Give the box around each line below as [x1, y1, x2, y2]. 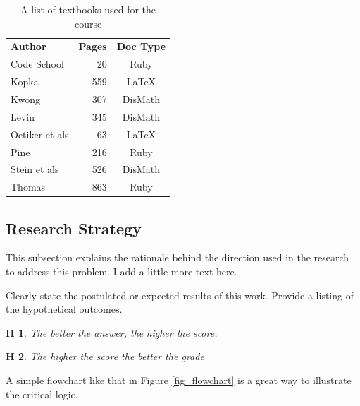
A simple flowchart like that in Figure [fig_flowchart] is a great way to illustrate [6, 373, 352, 388]
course [74, 16, 102, 30]
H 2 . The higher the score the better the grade [6, 349, 204, 364]
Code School [11, 56, 64, 71]
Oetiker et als [11, 126, 69, 141]
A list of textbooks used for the [20, 2, 156, 16]
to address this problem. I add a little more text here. [6, 264, 237, 279]
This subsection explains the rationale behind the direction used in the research [6, 250, 349, 265]
